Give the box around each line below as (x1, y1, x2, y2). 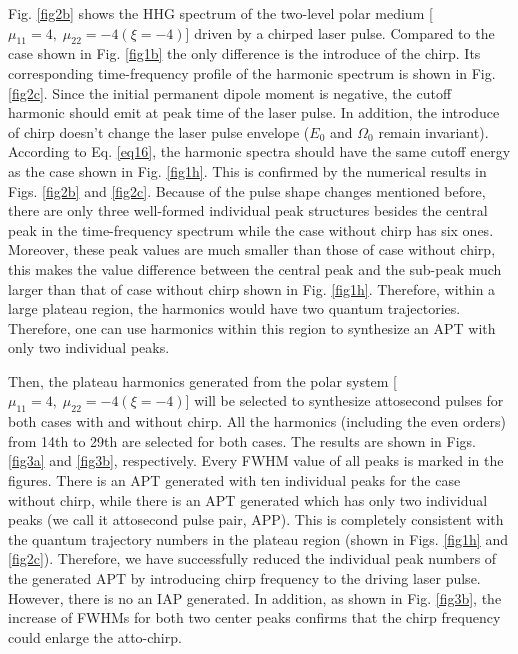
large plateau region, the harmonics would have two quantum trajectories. (8, 298, 461, 319)
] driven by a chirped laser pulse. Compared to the (185, 22, 495, 43)
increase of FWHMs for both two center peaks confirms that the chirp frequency (8, 607, 501, 628)
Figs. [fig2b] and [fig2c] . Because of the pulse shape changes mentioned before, (8, 180, 486, 201)
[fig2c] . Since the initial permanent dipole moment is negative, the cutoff (8, 82, 452, 103)
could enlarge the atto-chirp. (8, 626, 182, 647)
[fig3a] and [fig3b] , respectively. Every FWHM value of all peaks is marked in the (8, 450, 504, 471)
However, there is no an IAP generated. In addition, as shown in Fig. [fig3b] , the (8, 587, 502, 608)
